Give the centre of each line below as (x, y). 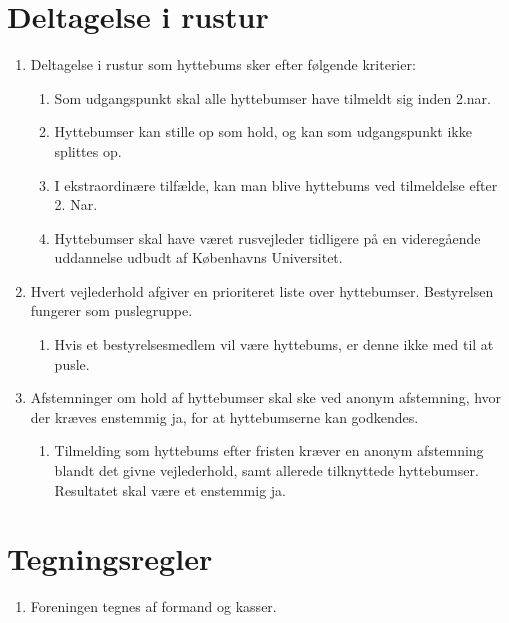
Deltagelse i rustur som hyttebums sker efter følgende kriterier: (223, 64)
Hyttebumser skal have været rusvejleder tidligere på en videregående (267, 237)
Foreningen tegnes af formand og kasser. (153, 606)
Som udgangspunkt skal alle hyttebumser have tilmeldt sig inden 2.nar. (272, 97)
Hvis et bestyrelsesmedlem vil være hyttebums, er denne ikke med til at (274, 344)
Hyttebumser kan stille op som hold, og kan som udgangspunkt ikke (263, 131)
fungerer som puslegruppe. (111, 310)
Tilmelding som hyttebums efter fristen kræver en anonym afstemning (269, 450)
